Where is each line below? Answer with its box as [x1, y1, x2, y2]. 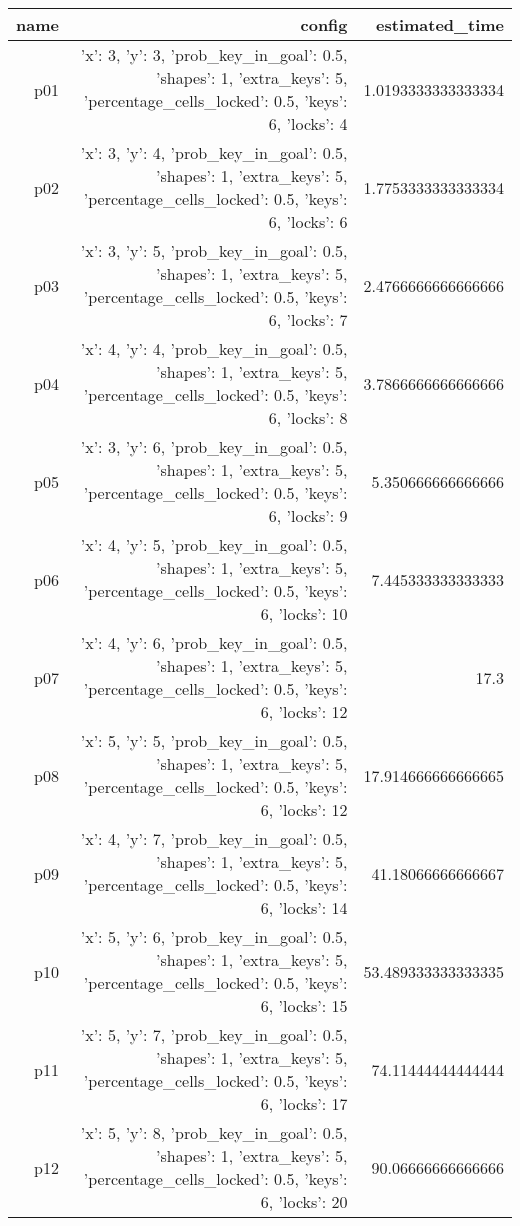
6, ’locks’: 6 [268, 210, 348, 233]
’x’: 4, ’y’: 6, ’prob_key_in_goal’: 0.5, [80, 631, 348, 654]
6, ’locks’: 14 [260, 896, 348, 919]
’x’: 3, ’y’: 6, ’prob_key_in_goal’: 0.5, [80, 435, 348, 458]
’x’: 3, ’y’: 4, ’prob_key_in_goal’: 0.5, [80, 141, 348, 164]
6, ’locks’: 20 [260, 1190, 348, 1213]
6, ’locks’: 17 [260, 1092, 348, 1115]
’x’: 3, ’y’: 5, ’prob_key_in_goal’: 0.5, [80, 239, 348, 262]
